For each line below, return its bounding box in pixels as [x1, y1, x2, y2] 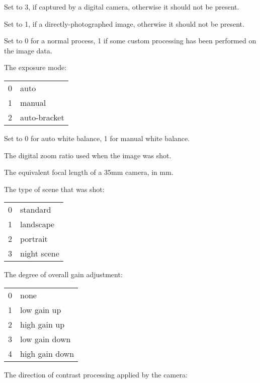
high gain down [20, 347, 74, 359]
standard [20, 204, 51, 216]
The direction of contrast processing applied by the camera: [4, 369, 188, 379]
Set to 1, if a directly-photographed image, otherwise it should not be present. [4, 18, 244, 29]
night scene [20, 247, 59, 260]
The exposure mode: [4, 62, 67, 73]
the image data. [4, 45, 52, 55]
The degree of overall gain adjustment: [4, 269, 123, 280]
